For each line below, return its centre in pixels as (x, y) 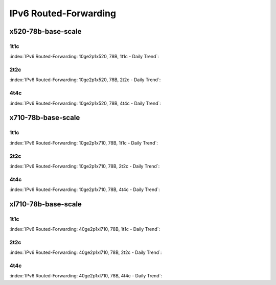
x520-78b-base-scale (45, 31)
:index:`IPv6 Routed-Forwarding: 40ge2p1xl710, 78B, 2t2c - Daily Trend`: (86, 252)
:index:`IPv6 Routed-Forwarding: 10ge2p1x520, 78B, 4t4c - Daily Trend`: (85, 103)
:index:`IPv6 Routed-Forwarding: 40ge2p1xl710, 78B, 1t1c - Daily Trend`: (85, 229)
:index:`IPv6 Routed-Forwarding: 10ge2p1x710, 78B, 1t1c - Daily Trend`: (84, 142)
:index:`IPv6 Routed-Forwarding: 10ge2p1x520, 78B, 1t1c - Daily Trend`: (84, 57)
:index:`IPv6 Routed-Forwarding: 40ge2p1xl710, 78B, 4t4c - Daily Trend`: (86, 276)
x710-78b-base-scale (45, 118)
